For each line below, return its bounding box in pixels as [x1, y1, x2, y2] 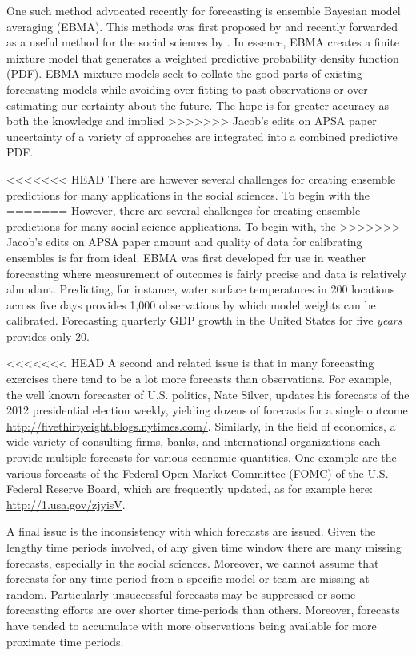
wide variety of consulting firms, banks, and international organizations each [6, 433, 381, 450]
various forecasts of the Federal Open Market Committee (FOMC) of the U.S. [6, 464, 389, 481]
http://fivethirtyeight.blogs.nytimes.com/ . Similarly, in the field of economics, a [6, 417, 396, 434]
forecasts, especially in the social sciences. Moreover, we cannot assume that [6, 554, 379, 571]
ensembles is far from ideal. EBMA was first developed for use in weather [6, 249, 366, 265]
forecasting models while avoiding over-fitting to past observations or [6, 80, 344, 97]
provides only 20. [6, 327, 90, 344]
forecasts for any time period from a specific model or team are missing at [6, 570, 370, 587]
